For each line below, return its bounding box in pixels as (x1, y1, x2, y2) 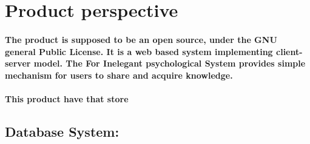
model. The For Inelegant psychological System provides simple (33, 57, 306, 70)
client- (276, 45, 303, 57)
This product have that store (5, 92, 129, 105)
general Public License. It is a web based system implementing (5, 45, 273, 57)
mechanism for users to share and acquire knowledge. (5, 68, 233, 81)
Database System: (5, 122, 120, 140)
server (5, 57, 31, 70)
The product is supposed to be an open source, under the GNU (5, 33, 277, 45)
